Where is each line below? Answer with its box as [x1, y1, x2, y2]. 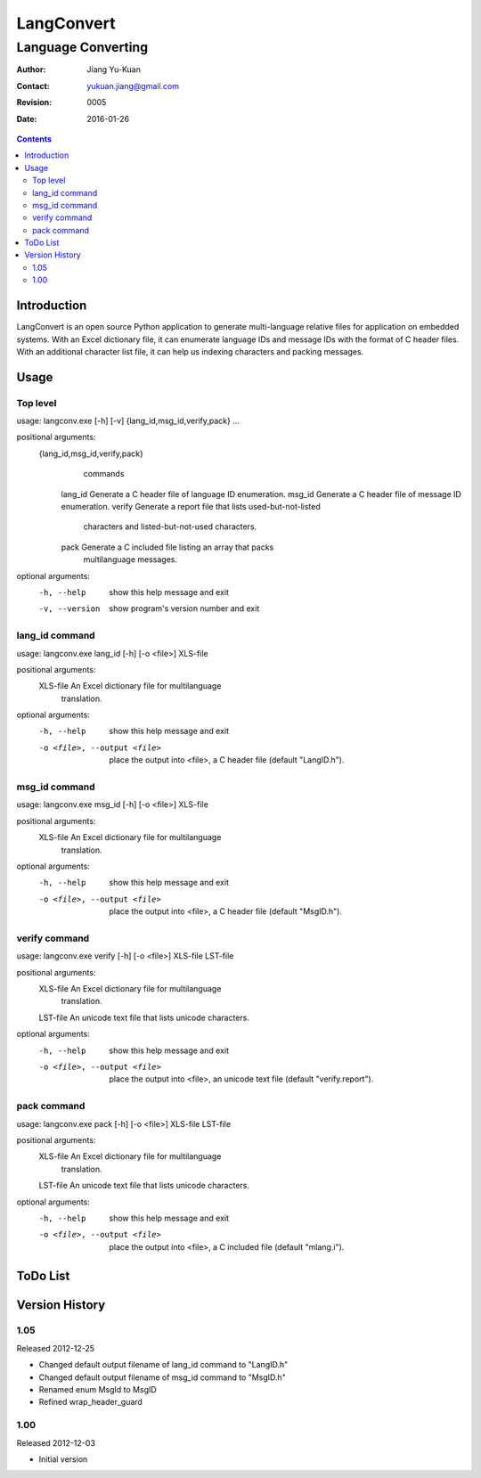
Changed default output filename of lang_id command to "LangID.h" [38, 1360, 289, 1370]
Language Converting [16, 39, 149, 55]
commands [83, 469, 125, 479]
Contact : [16, 80, 51, 91]
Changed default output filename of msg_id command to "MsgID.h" [38, 1372, 287, 1383]
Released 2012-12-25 [16, 1343, 95, 1353]
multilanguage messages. [83, 554, 178, 565]
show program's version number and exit [109, 603, 260, 614]
